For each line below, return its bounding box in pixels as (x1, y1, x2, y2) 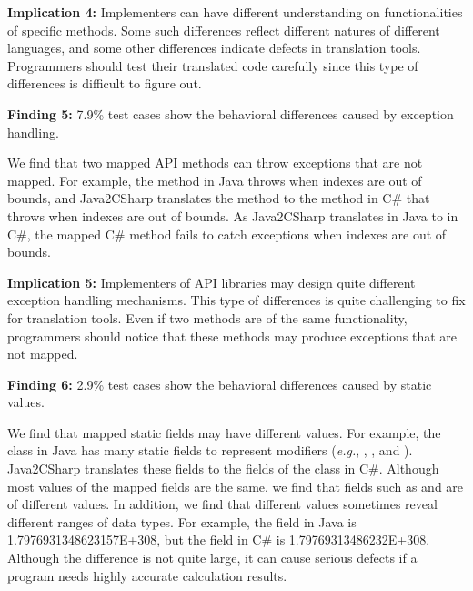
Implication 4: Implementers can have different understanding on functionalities (7, 3, 463, 21)
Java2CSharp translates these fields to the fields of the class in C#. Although (7, 459, 439, 478)
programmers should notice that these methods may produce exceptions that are (7, 326, 458, 345)
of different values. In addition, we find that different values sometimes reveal (7, 494, 438, 514)
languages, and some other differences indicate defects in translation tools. (7, 38, 421, 57)
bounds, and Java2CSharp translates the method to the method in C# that (7, 189, 430, 208)
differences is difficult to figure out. (7, 74, 202, 93)
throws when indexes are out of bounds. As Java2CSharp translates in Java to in (7, 206, 458, 225)
